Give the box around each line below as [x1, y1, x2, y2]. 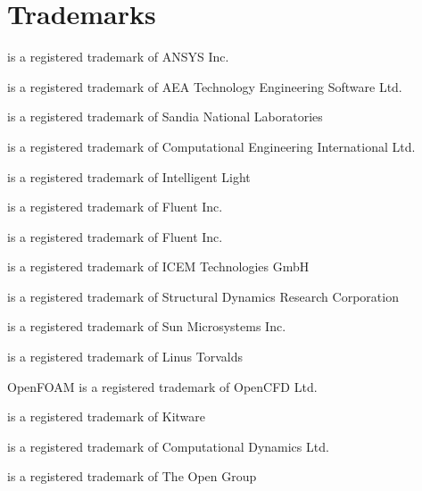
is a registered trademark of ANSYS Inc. [7, 47, 229, 66]
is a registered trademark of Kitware [7, 407, 205, 426]
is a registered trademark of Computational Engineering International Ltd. [7, 137, 416, 155]
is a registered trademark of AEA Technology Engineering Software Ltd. [7, 77, 402, 96]
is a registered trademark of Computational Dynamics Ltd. [7, 437, 329, 455]
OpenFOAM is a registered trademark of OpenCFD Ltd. [7, 377, 318, 395]
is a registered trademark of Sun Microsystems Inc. [7, 317, 286, 336]
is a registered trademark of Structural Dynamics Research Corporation [7, 287, 399, 305]
